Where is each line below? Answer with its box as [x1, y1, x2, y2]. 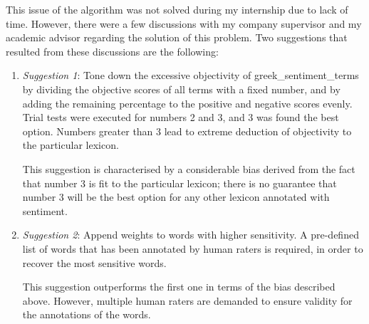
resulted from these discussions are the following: [6, 43, 219, 58]
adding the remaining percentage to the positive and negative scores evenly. [22, 95, 353, 110]
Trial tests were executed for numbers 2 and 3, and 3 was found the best [22, 110, 339, 125]
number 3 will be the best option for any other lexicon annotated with [22, 189, 330, 204]
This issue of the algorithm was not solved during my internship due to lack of [6, 2, 348, 16]
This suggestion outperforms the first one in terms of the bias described [22, 279, 336, 294]
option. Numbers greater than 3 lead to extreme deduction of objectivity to [22, 123, 352, 138]
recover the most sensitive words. [22, 255, 167, 270]
